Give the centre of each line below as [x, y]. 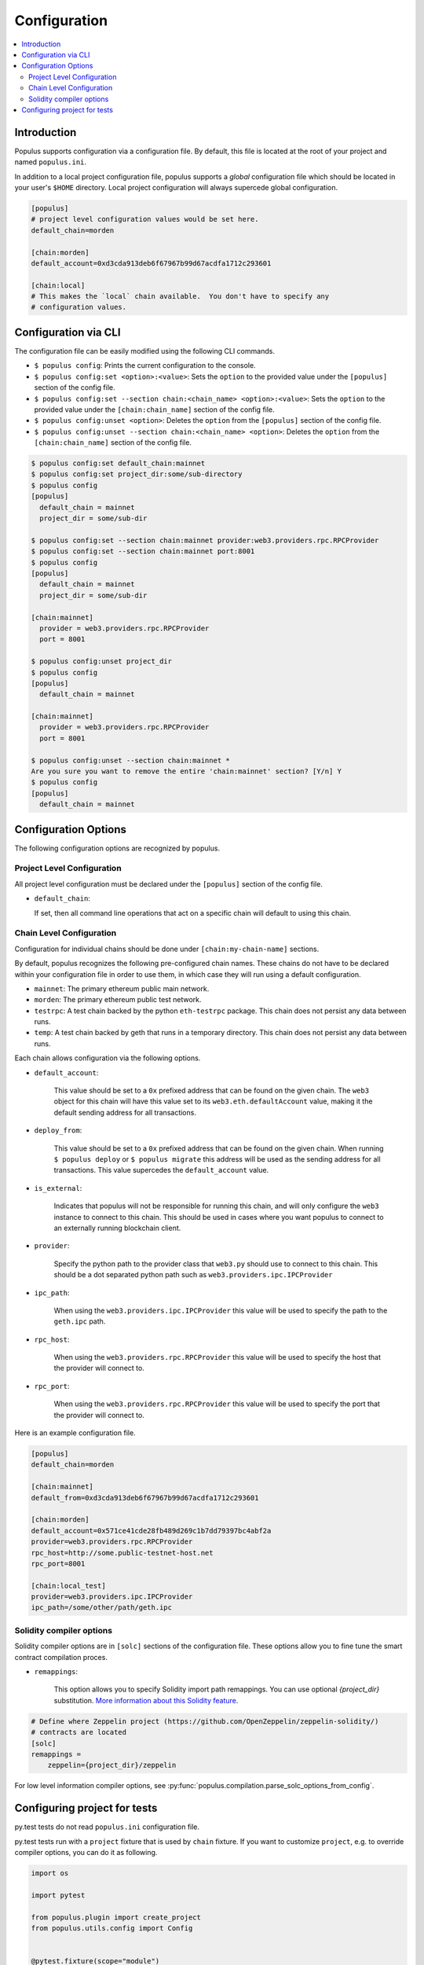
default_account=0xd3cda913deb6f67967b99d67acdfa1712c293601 [151, 263]
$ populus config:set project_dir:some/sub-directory [137, 474]
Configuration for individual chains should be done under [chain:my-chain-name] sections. [167, 949]
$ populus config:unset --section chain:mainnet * [131, 760]
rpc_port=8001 [58, 1563]
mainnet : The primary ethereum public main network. [122, 988]
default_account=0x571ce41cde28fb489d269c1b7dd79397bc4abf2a [151, 1530]
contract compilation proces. [61, 1657]
